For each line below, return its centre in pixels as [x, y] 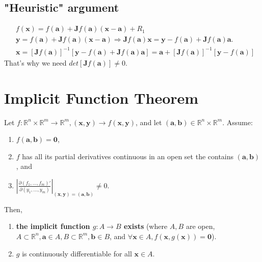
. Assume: [238, 122]
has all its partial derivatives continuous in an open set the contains [128, 156]
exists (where [146, 226]
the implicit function [53, 226]
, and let [149, 122]
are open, [200, 226]
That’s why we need [35, 62]
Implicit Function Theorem [101, 97]
